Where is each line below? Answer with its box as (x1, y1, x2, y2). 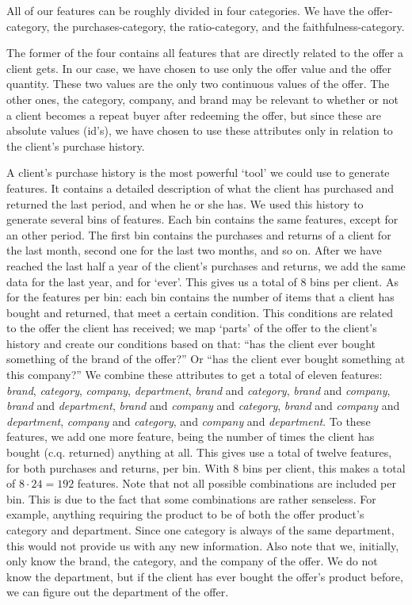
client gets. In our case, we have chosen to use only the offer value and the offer (6, 59, 392, 76)
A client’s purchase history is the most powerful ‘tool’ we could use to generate (6, 164, 390, 181)
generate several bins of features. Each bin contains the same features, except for (6, 211, 399, 228)
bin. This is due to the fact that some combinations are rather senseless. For (6, 490, 376, 507)
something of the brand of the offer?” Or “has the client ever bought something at (6, 350, 406, 367)
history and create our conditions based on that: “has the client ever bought (6, 335, 376, 351)
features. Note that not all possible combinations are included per (77, 475, 396, 492)
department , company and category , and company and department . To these (6, 412, 371, 429)
